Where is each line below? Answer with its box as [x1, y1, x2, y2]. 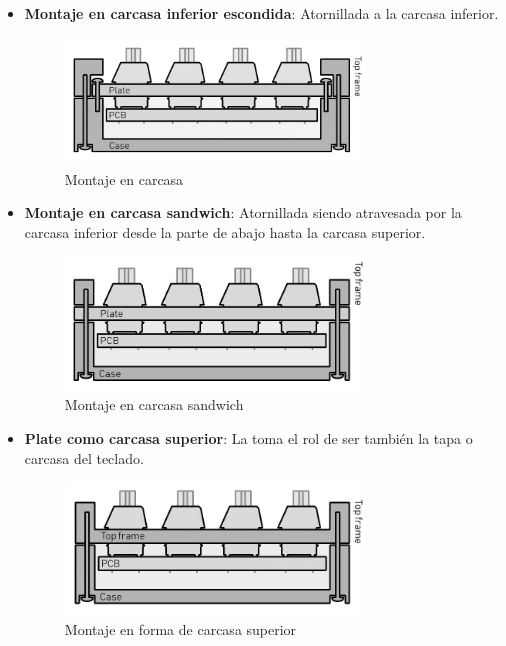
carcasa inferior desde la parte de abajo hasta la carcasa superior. [24, 221, 426, 242]
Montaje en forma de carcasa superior [64, 619, 297, 640]
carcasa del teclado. [24, 447, 144, 468]
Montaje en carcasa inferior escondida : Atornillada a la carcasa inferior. [24, 3, 499, 23]
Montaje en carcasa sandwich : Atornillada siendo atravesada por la [24, 202, 462, 223]
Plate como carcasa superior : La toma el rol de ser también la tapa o [24, 428, 473, 449]
